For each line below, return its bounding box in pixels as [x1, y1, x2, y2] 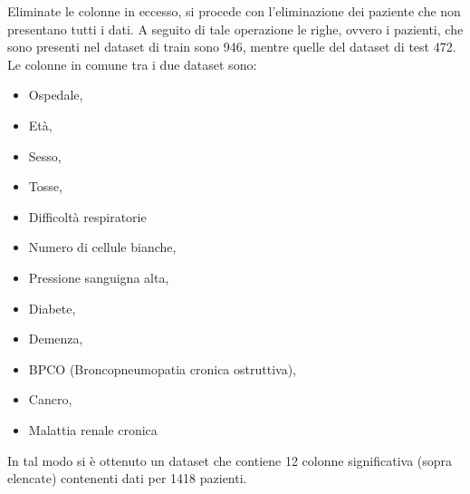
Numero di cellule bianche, [28, 237, 177, 257]
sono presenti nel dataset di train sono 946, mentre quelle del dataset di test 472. [7, 37, 456, 56]
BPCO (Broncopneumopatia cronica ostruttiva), [28, 359, 296, 378]
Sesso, [28, 146, 62, 165]
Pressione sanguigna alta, [28, 267, 169, 286]
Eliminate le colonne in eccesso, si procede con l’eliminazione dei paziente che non [7, 2, 461, 20]
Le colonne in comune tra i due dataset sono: [7, 54, 257, 73]
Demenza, [28, 329, 83, 348]
